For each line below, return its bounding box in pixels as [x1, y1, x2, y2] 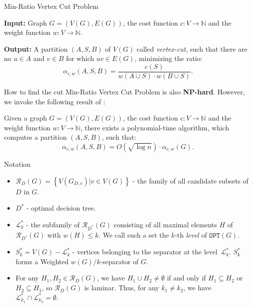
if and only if [167, 273, 206, 283]
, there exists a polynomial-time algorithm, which [80, 122, 229, 132]
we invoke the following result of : [4, 96, 105, 106]
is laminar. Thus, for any [84, 282, 159, 293]
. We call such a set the [98, 229, 169, 240]
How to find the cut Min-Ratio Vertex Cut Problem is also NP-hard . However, [4, 87, 245, 97]
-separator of [100, 256, 139, 266]
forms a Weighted [15, 256, 69, 266]
